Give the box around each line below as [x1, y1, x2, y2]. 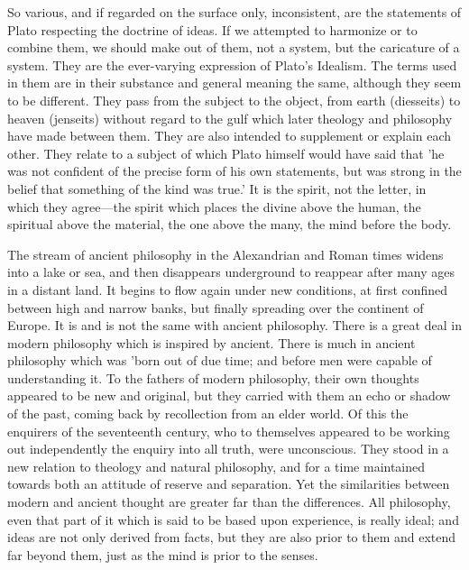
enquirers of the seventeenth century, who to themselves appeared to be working [7, 421, 450, 440]
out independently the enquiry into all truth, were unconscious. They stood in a [7, 439, 449, 458]
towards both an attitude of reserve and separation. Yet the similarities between [7, 474, 450, 493]
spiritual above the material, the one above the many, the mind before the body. [7, 215, 452, 234]
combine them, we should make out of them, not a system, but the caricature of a [7, 38, 460, 57]
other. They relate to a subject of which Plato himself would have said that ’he [7, 143, 445, 162]
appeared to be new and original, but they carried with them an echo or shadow [7, 386, 451, 405]
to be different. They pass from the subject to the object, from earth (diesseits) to [7, 90, 461, 109]
